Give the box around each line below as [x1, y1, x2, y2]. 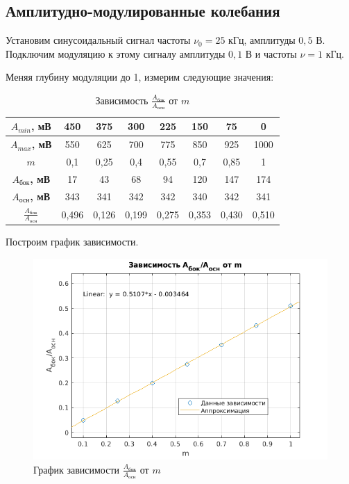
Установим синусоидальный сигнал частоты [6, 33, 191, 47]
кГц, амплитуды [228, 33, 296, 47]
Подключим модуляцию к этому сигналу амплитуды [6, 46, 225, 60]
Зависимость [95, 92, 148, 107]
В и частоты [245, 46, 297, 60]
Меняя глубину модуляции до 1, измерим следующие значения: [6, 70, 274, 84]
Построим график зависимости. [6, 234, 139, 249]
